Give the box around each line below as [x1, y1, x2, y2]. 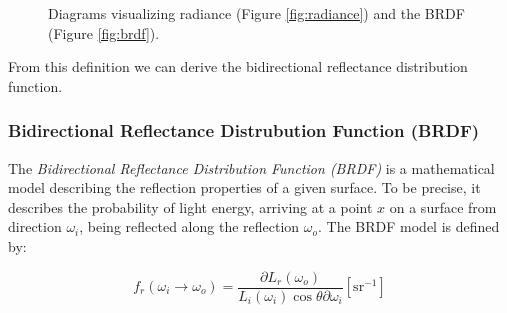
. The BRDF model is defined [318, 216, 500, 237]
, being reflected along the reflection [79, 216, 300, 237]
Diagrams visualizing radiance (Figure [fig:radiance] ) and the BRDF [48, 3, 465, 23]
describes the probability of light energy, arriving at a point [8, 196, 373, 217]
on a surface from [389, 196, 497, 217]
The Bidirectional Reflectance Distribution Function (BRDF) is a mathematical [8, 157, 495, 178]
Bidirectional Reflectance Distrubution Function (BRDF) [8, 118, 480, 143]
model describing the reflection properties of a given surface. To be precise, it [8, 177, 481, 198]
